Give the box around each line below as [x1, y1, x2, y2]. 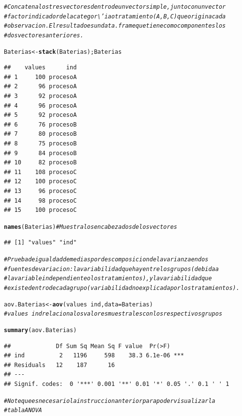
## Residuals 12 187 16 [4, 361, 115, 368]
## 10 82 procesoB [4, 159, 77, 166]
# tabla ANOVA [4, 407, 42, 414]
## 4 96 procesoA [4, 102, 77, 109]
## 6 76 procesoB [4, 121, 77, 128]
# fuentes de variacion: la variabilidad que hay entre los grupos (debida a [4, 265, 219, 272]
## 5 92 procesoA [4, 112, 77, 119]
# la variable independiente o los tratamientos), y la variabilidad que [4, 275, 212, 282]
